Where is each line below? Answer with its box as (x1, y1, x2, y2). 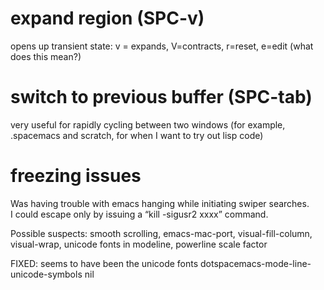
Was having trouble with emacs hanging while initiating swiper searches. (10, 197, 310, 209)
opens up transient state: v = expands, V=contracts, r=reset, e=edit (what (10, 40, 314, 52)
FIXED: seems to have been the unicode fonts (10, 257, 199, 269)
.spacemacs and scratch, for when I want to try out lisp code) (10, 129, 264, 141)
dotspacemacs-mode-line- (200, 257, 312, 269)
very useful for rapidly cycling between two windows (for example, (10, 118, 286, 131)
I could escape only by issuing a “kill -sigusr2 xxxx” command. (10, 208, 269, 220)
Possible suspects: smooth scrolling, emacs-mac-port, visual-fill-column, (10, 227, 313, 239)
